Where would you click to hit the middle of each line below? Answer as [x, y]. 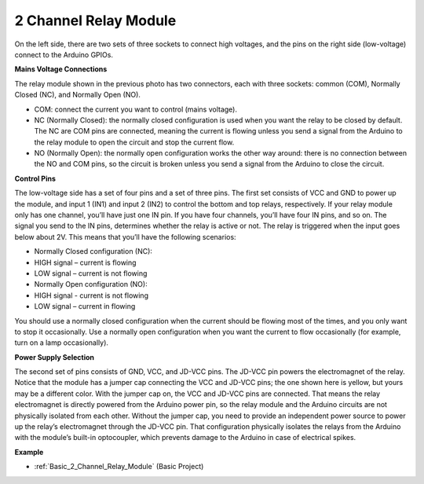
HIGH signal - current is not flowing [91, 295]
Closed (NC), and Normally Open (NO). [78, 95]
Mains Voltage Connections [61, 69]
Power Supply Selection [54, 357]
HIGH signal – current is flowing [85, 262]
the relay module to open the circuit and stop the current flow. [134, 142]
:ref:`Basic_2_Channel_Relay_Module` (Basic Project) [119, 467]
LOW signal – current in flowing [85, 306]
